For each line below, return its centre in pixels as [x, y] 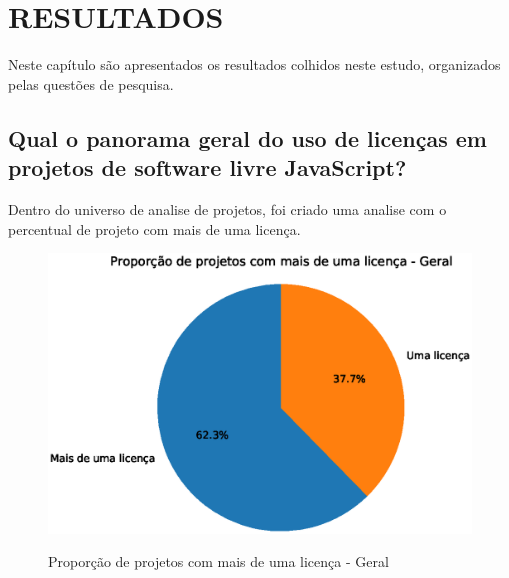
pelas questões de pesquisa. [91, 83]
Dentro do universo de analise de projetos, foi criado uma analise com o [227, 208]
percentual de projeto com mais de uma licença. [154, 228]
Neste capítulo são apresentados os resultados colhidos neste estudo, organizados [254, 64]
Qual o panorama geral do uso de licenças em [247, 137]
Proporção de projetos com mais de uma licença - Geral [218, 561]
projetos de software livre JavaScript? [207, 167]
